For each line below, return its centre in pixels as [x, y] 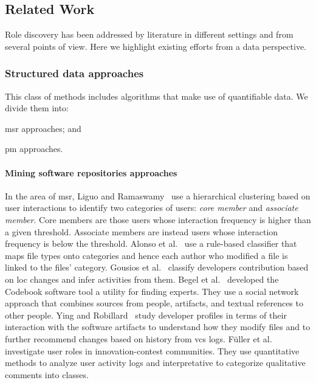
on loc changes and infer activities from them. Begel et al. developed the [142, 279]
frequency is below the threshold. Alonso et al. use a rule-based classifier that [151, 243]
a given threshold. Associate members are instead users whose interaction [142, 231]
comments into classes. [47, 374]
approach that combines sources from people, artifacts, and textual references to [154, 303]
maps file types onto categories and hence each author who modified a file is [146, 255]
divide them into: [37, 108]
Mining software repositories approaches [91, 172]
